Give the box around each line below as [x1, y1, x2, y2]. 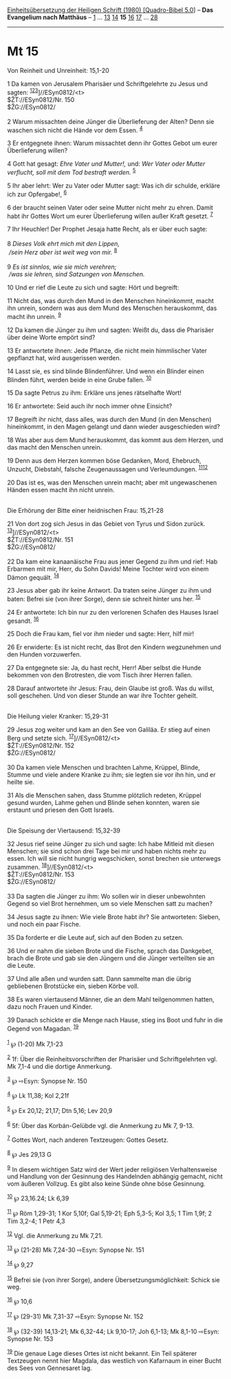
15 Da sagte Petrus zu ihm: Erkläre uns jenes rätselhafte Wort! [7, 388, 182, 397]
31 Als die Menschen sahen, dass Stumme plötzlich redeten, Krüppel [7, 791, 201, 799]
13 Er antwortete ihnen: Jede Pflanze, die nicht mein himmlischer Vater [7, 346, 208, 355]
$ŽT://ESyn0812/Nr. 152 [7, 742, 75, 750]
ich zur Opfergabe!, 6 [7, 188, 67, 198]
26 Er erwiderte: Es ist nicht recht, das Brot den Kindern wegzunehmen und [7, 643, 221, 652]
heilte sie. [7, 778, 34, 786]
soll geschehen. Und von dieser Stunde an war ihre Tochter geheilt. [7, 692, 198, 700]
